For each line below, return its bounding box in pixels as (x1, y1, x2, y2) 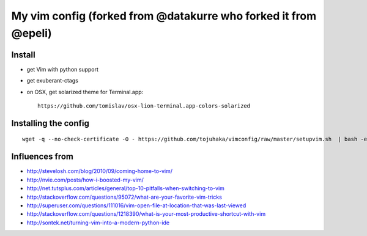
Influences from (11, 152, 73, 162)
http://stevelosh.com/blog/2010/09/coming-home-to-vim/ (26, 168, 173, 175)
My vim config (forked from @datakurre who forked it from (11, 9, 317, 23)
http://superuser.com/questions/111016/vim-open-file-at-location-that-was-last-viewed (26, 202, 247, 209)
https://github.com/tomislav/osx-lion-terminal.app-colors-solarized (37, 103, 251, 109)
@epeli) (11, 26, 52, 40)
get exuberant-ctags (26, 77, 79, 84)
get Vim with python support (26, 65, 99, 73)
